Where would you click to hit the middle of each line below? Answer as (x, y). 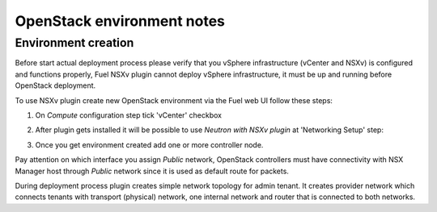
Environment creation (74, 43)
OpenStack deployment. (55, 85)
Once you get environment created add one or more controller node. (149, 144)
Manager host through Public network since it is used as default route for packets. (152, 171)
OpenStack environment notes (120, 21)
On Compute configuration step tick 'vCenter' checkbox (129, 115)
